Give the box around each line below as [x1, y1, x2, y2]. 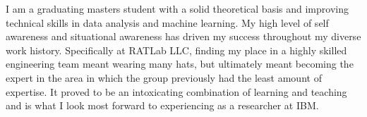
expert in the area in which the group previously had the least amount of [6, 70, 322, 85]
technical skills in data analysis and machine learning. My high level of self [6, 15, 329, 30]
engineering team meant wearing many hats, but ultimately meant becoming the [6, 56, 354, 71]
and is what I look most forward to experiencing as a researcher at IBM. [6, 98, 319, 113]
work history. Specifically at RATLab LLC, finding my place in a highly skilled [6, 42, 347, 57]
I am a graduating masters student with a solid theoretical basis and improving [6, 1, 349, 16]
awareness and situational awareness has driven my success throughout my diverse [6, 29, 361, 44]
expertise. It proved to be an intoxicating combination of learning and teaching [6, 84, 347, 99]
